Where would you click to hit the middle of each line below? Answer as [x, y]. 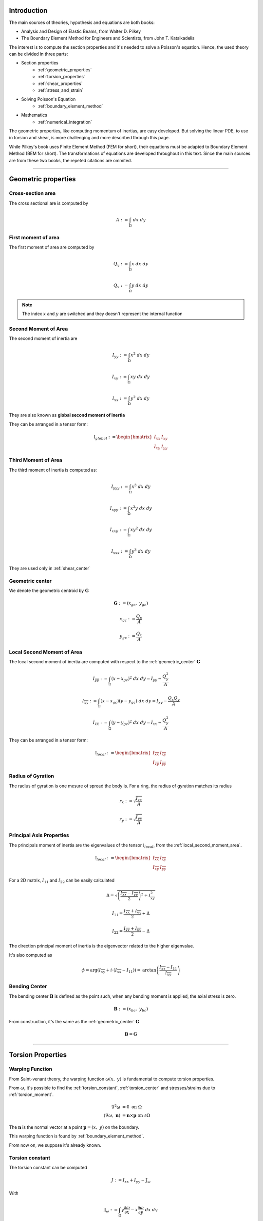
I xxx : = [120, 552]
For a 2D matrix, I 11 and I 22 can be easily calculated [62, 881]
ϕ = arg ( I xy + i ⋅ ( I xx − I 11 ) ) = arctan [119, 971]
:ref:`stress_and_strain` [61, 90]
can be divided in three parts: [38, 54]
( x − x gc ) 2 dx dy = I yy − [136, 679]
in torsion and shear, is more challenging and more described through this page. [89, 138]
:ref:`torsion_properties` [61, 77]
